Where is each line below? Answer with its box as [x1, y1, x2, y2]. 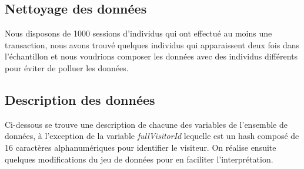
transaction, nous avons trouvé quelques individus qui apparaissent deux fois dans [5, 38, 299, 51]
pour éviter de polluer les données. [5, 61, 129, 74]
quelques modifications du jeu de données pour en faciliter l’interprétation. [5, 153, 273, 165]
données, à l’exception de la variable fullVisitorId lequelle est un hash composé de [5, 130, 299, 142]
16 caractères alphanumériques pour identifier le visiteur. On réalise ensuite [5, 141, 276, 153]
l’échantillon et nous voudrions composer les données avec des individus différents [5, 50, 298, 62]
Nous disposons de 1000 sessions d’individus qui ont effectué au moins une [5, 27, 272, 39]
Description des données [5, 90, 155, 108]
